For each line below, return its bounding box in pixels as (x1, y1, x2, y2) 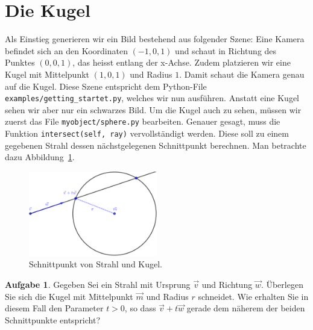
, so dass (124, 302, 156, 314)
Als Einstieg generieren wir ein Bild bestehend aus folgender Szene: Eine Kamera (5, 33, 305, 45)
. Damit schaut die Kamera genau (179, 67, 305, 80)
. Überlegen (261, 278, 303, 290)
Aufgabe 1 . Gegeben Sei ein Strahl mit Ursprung (5, 278, 191, 290)
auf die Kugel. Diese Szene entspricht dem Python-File (5, 79, 207, 92)
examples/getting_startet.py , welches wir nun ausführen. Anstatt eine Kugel (5, 92, 299, 104)
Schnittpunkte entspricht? (5, 313, 101, 326)
